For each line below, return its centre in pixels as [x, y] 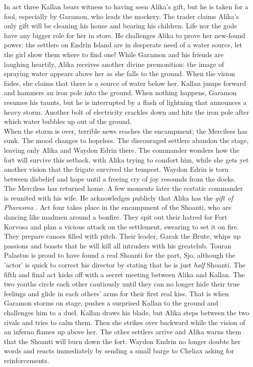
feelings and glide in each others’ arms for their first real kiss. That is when [117, 293]
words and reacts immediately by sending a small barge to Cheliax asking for [119, 351]
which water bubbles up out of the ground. [68, 121]
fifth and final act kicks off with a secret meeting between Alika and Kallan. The [125, 274]
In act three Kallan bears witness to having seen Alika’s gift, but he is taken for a [126, 6]
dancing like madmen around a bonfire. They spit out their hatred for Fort [116, 217]
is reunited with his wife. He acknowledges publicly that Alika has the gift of [118, 197]
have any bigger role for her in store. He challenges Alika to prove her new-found [125, 35]
